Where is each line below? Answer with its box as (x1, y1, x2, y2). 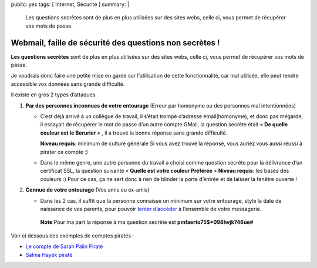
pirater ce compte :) (40, 148, 88, 155)
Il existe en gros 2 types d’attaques (11, 91, 96, 98)
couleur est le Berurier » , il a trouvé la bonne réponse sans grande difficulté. (40, 129, 228, 136)
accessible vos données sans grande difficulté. (11, 80, 125, 88)
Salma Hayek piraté (25, 251, 73, 258)
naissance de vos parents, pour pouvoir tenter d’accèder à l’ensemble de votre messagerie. (40, 205, 262, 212)
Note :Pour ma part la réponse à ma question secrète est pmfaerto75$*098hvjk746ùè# (40, 219, 254, 226)
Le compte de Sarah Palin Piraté (25, 243, 103, 250)
